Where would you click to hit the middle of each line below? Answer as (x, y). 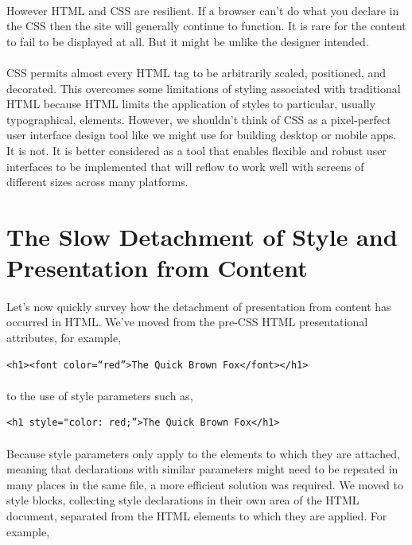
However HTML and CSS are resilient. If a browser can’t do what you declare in (203, 10)
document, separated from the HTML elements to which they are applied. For (197, 516)
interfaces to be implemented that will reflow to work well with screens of (185, 166)
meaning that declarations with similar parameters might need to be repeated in (202, 469)
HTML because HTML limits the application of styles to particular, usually (191, 104)
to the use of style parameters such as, (100, 395)
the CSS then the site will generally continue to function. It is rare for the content (206, 26)
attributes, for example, (64, 338)
